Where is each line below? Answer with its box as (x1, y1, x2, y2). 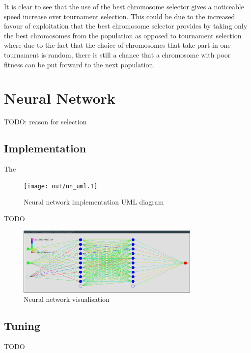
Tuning (4, 318, 40, 333)
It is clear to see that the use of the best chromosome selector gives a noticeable (4, 1, 244, 11)
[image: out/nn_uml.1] (24, 182, 98, 190)
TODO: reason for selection (4, 117, 87, 127)
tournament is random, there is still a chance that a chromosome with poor (4, 49, 231, 59)
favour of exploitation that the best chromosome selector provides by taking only (4, 21, 248, 31)
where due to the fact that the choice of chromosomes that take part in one (4, 40, 231, 50)
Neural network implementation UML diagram (24, 197, 164, 207)
